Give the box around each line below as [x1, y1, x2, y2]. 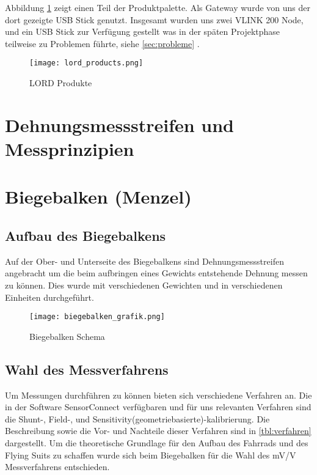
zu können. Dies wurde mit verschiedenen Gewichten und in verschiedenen [5, 278, 283, 291]
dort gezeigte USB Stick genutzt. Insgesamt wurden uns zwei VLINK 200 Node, [5, 13, 304, 26]
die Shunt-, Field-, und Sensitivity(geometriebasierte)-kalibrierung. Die [5, 412, 270, 425]
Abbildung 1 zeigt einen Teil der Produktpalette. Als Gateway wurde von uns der [5, 1, 310, 13]
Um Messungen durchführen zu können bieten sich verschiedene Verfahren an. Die [5, 388, 312, 401]
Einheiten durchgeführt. [5, 290, 94, 303]
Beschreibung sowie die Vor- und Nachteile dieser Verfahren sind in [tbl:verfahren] [5, 424, 312, 437]
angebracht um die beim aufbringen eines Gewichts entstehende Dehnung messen [5, 267, 308, 279]
